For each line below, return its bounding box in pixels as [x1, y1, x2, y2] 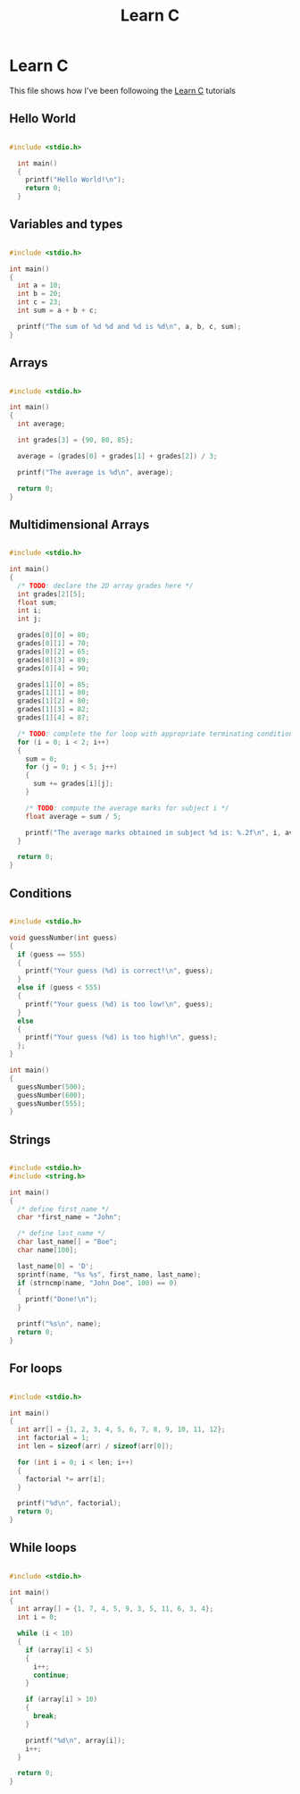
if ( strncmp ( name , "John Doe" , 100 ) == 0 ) [17, 1278, 178, 1287]
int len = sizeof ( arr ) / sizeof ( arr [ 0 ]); [17, 1442, 174, 1451]
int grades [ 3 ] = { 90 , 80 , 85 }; [17, 435, 134, 444]
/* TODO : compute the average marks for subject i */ [25, 804, 229, 813]
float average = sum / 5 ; [25, 812, 122, 821]
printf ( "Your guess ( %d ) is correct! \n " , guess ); [25, 966, 214, 975]
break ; [32, 1712, 58, 1721]
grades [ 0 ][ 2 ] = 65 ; [17, 647, 90, 656]
